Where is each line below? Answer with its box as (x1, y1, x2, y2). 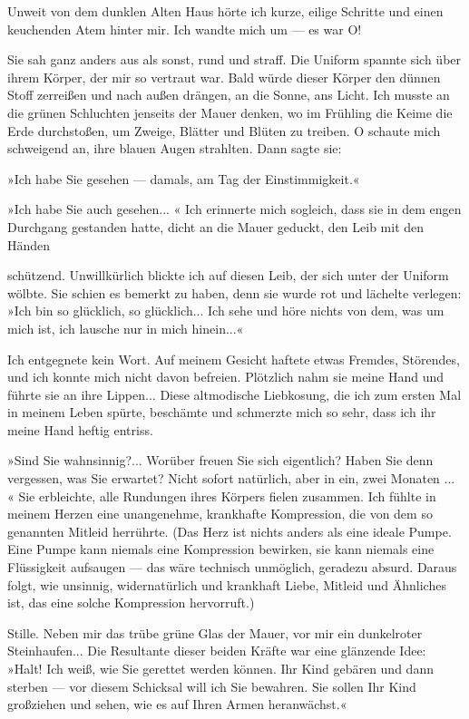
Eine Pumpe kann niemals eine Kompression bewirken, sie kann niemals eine (7, 539, 435, 559)
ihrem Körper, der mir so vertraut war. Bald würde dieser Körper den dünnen (7, 67, 441, 86)
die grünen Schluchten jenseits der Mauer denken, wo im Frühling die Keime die (7, 102, 453, 121)
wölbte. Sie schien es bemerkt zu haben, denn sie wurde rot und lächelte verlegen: (7, 283, 462, 302)
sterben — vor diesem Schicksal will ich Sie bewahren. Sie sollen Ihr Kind (7, 676, 416, 695)
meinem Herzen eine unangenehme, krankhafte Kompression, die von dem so (7, 504, 433, 523)
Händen (7, 235, 51, 254)
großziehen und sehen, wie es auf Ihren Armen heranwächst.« (7, 695, 347, 714)
